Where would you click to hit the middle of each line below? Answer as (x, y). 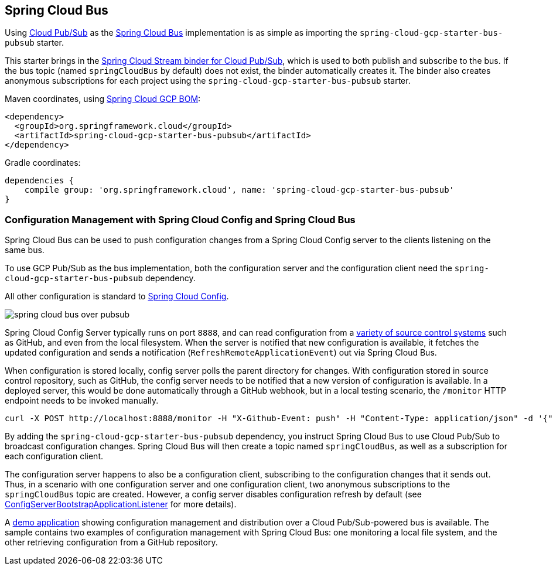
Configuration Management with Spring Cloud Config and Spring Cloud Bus (180, 219)
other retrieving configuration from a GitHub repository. (111, 542)
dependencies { (40, 181)
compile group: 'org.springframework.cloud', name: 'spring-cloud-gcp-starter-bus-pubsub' (239, 190)
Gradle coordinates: (43, 163)
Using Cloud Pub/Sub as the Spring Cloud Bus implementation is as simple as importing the (181, 33)
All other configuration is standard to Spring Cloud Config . (117, 296)
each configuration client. (54, 456)
